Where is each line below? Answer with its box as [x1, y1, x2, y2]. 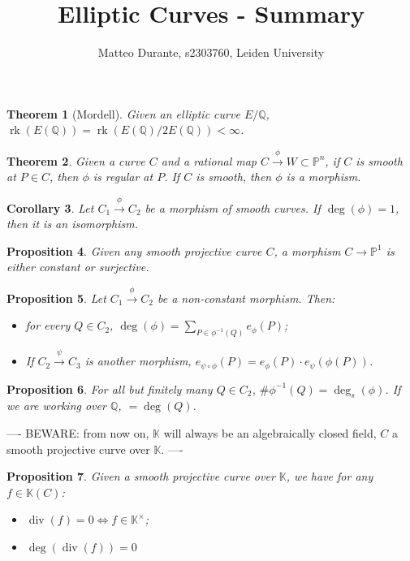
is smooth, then [196, 168, 272, 185]
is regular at [93, 168, 153, 185]
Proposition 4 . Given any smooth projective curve [6, 242, 262, 259]
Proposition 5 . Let [6, 289, 106, 306]
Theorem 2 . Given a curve [6, 152, 145, 169]
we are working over [6, 397, 106, 414]
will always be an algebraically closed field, [163, 424, 377, 441]
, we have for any [286, 468, 373, 485]
